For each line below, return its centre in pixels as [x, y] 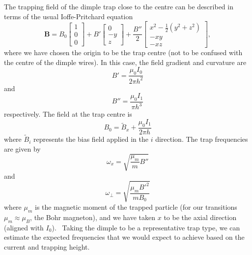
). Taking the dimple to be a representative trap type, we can [146, 227]
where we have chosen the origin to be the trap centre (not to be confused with [123, 52]
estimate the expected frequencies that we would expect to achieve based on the [124, 237]
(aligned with [24, 227]
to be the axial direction [200, 217]
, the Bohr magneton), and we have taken [93, 217]
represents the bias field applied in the [91, 139]
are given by [22, 148]
